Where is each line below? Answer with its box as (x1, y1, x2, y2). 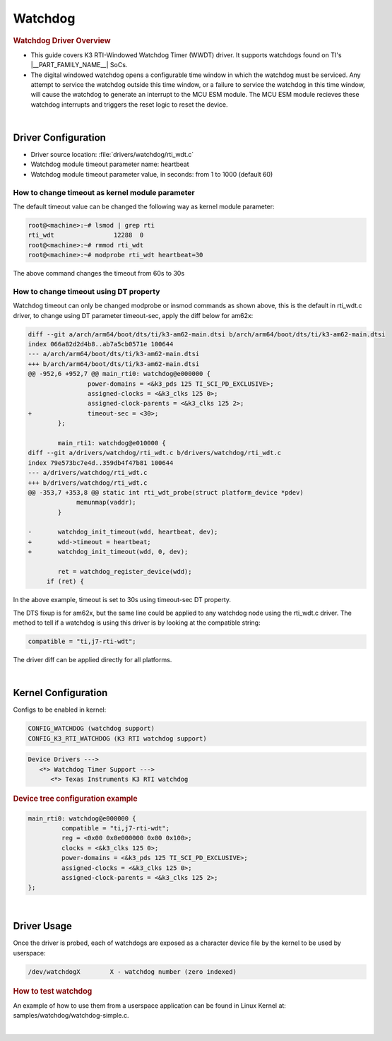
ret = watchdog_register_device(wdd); (57, 567, 192, 576)
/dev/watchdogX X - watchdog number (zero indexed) (28, 968, 237, 975)
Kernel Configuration (13, 687, 108, 699)
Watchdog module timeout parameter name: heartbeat (30, 160, 190, 169)
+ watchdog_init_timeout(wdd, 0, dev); (28, 548, 189, 556)
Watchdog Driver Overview (13, 35, 111, 45)
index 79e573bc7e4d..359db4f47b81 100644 (28, 459, 174, 466)
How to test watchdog (13, 986, 93, 996)
